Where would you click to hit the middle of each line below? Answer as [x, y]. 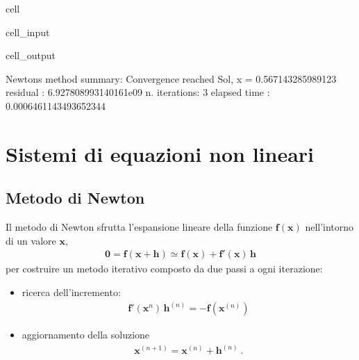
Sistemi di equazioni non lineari [160, 153]
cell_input [28, 32]
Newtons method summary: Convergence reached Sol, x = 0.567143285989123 [171, 78]
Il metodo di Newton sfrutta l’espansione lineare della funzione [139, 227]
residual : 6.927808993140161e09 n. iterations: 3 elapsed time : [138, 92]
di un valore [31, 240]
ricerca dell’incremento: [71, 292]
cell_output [31, 55]
